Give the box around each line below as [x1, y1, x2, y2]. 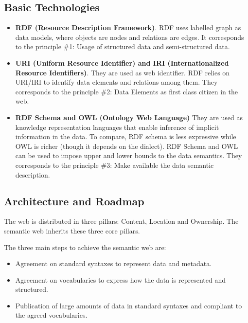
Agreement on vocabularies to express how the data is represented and [15, 274, 226, 285]
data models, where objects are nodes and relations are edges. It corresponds [15, 32, 244, 42]
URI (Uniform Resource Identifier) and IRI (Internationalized [15, 57, 229, 68]
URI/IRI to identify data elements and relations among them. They [15, 77, 218, 87]
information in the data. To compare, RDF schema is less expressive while [15, 131, 236, 142]
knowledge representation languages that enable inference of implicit [15, 122, 219, 132]
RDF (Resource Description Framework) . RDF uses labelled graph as [15, 22, 241, 33]
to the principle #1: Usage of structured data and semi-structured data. [15, 41, 230, 52]
